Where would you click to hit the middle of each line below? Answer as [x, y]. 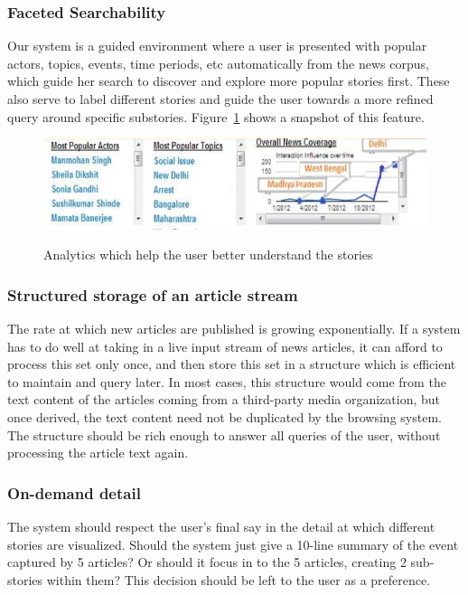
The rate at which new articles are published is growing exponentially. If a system [234, 329]
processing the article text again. [98, 453]
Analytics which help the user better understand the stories [208, 255]
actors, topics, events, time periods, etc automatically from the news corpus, [218, 63]
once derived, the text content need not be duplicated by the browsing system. [225, 417]
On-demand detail [74, 492]
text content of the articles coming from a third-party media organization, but [224, 399]
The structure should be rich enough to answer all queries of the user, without [224, 434]
